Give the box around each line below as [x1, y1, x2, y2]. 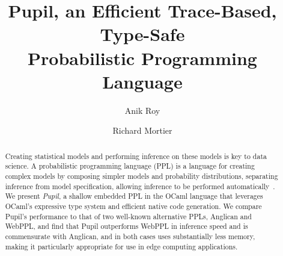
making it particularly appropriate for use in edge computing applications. [5, 241, 238, 251]
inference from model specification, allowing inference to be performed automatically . [5, 181, 275, 191]
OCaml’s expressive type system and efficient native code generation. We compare [5, 201, 262, 211]
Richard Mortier [112, 124, 172, 137]
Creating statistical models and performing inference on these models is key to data [5, 151, 267, 161]
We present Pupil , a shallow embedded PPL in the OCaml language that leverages [5, 191, 263, 201]
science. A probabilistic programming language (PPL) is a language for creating [5, 161, 255, 171]
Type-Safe [100, 22, 185, 46]
